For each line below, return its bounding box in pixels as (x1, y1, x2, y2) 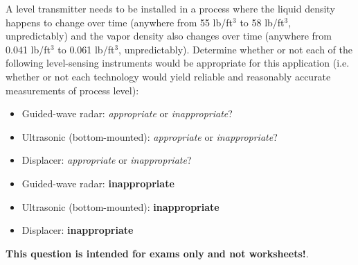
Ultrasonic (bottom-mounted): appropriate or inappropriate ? (21, 129, 278, 144)
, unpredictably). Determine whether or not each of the (118, 42, 352, 56)
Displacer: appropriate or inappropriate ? (21, 153, 192, 167)
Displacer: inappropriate (21, 223, 134, 237)
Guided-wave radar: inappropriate (21, 176, 174, 190)
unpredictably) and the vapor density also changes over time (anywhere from (6, 28, 332, 43)
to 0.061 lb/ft (57, 42, 115, 56)
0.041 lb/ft (6, 42, 51, 56)
